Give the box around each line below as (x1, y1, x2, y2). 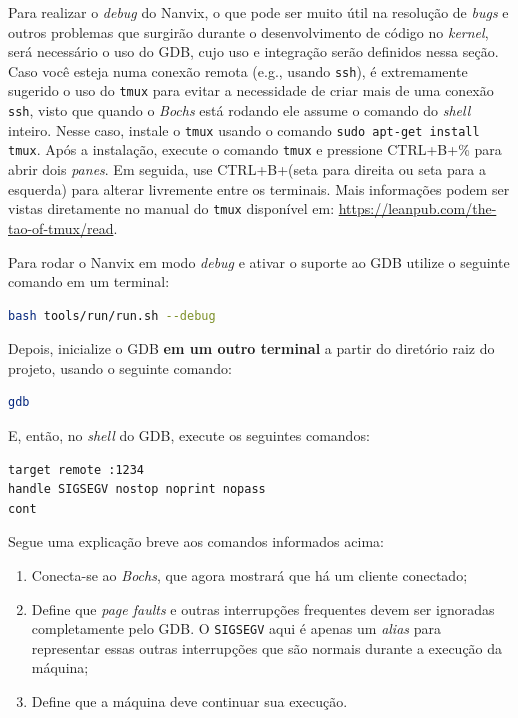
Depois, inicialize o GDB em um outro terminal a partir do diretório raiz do (8, 338, 495, 359)
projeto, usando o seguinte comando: (8, 357, 232, 378)
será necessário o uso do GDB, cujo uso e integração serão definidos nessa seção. (8, 41, 499, 62)
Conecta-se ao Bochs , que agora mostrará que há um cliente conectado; (31, 565, 468, 586)
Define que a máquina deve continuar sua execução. (31, 691, 348, 712)
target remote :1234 (8, 462, 145, 477)
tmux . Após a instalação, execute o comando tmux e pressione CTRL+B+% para (8, 139, 502, 160)
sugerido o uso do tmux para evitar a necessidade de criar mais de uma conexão (8, 80, 494, 101)
